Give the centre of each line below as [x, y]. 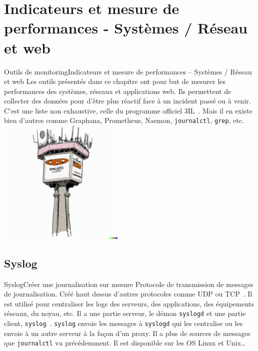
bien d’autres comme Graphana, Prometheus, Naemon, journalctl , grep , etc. [124, 120]
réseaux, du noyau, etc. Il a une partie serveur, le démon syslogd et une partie [125, 313]
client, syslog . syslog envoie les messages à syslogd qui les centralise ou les [123, 323]
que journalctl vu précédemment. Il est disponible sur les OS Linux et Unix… [125, 343]
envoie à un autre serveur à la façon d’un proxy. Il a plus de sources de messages [127, 333]
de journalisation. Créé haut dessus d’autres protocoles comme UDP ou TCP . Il [128, 294]
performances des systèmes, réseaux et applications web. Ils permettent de [118, 91]
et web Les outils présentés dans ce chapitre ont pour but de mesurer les [115, 81]
